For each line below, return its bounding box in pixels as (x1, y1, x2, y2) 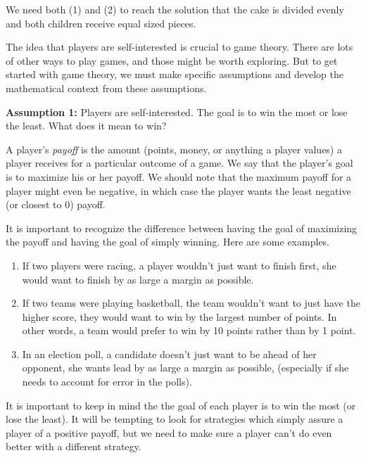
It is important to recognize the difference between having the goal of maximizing (6, 220, 358, 235)
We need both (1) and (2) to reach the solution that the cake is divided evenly (6, 2, 344, 16)
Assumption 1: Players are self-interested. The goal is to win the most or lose (6, 104, 348, 119)
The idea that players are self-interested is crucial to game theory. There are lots (6, 39, 353, 54)
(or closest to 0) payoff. (6, 197, 106, 212)
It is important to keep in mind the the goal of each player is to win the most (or (6, 397, 356, 412)
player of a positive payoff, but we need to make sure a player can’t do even (6, 425, 332, 440)
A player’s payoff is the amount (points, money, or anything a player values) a (6, 141, 342, 156)
